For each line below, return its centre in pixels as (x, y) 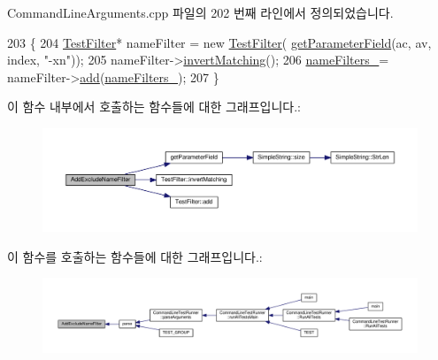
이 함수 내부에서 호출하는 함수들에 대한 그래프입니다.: (154, 107)
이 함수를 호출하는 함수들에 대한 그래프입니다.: (135, 256)
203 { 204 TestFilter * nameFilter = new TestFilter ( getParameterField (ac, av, (219, 42)
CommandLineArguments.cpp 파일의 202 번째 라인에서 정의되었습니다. (200, 12)
